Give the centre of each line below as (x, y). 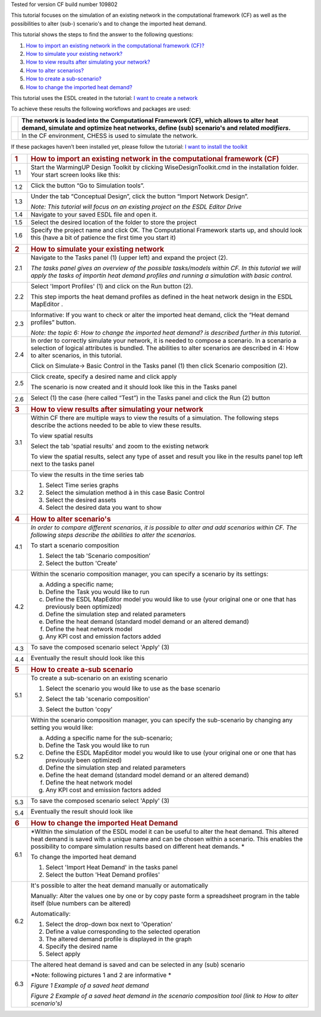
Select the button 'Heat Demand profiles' (103, 875)
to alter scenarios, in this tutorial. (76, 356)
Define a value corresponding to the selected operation (123, 932)
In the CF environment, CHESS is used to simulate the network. (110, 136)
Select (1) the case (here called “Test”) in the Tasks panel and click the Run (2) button (150, 398)
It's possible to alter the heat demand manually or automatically (119, 886)
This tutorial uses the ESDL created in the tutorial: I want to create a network (104, 98)
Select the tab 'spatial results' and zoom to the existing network (120, 446)
